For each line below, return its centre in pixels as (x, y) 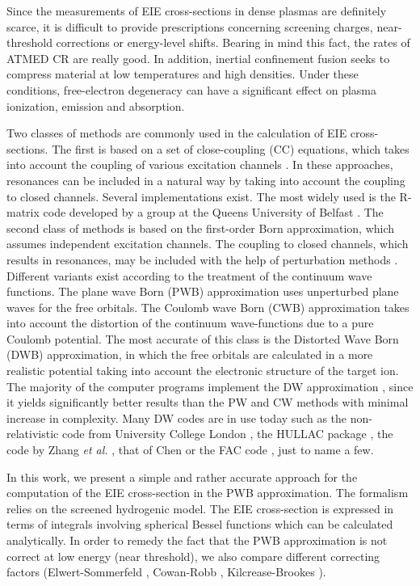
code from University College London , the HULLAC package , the (227, 434)
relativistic (33, 434)
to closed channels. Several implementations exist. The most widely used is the (201, 196)
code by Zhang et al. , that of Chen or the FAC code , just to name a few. (190, 450)
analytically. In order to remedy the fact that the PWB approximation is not (197, 540)
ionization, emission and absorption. (96, 105)
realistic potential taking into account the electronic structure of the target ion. (203, 371)
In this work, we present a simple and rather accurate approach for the (182, 476)
